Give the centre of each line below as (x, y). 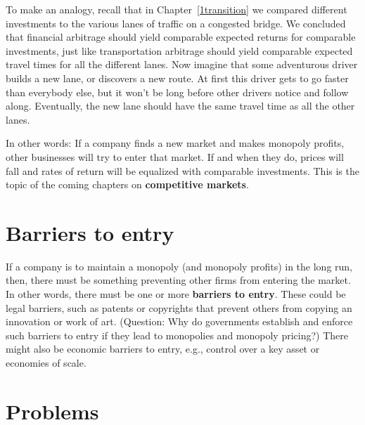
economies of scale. (46, 362)
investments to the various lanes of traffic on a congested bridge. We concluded (176, 23)
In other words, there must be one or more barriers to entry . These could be (176, 294)
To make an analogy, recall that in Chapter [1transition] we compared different (177, 9)
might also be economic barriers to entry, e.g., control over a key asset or (163, 349)
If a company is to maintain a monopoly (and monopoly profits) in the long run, (179, 266)
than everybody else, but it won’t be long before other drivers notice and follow (177, 92)
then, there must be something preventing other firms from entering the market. (178, 280)
